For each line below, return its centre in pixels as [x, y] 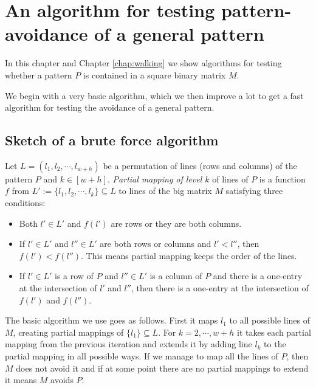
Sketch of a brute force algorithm [112, 140]
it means [21, 380]
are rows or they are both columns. [176, 223]
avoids [62, 380]
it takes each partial [274, 332]
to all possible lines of [270, 320]
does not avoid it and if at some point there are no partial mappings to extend [162, 368]
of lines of [230, 178]
